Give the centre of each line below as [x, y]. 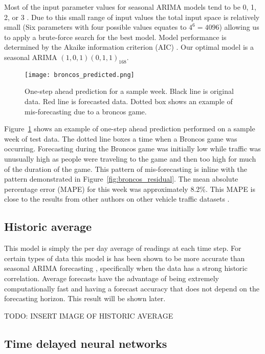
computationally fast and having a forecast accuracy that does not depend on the [132, 288]
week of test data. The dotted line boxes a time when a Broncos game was [121, 138]
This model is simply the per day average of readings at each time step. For [123, 248]
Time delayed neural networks [86, 343]
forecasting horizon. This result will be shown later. [85, 298]
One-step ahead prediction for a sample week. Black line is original [129, 91]
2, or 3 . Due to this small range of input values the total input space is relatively [132, 17]
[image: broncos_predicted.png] [80, 75]
